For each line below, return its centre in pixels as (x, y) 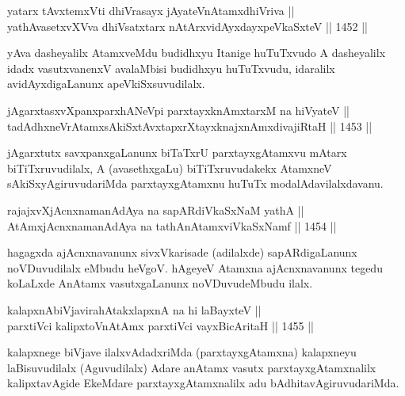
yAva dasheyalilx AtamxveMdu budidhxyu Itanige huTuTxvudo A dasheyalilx (197, 53)
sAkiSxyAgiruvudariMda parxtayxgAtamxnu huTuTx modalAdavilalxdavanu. (195, 183)
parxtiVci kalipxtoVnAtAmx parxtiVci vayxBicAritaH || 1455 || (160, 325)
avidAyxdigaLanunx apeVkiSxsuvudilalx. (106, 84)
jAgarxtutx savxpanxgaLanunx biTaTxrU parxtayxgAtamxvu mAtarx (177, 152)
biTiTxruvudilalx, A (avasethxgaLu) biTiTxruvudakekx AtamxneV (170, 168)
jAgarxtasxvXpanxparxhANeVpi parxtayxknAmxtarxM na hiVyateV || (179, 110)
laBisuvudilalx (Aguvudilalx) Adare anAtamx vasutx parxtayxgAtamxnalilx (192, 367)
